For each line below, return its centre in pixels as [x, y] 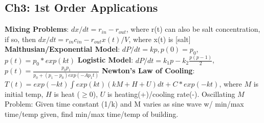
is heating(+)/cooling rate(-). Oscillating [171, 94]
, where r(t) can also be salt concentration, [193, 29]
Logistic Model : [105, 60]
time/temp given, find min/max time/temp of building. [92, 114]
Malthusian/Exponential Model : [62, 49]
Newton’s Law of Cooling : [148, 70]
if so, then [20, 39]
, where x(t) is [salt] [160, 39]
